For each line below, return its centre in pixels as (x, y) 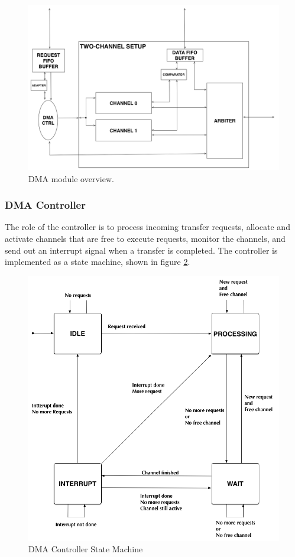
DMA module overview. (71, 178)
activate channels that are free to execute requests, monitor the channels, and (145, 238)
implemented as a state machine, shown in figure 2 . (98, 262)
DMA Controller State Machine (86, 549)
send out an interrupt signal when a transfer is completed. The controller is (141, 250)
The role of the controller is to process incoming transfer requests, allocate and (147, 227)
